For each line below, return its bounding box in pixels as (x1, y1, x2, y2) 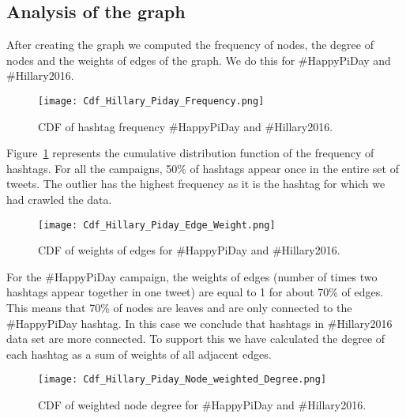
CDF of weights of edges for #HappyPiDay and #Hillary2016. (38, 242, 340, 258)
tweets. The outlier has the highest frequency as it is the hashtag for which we (6, 175, 385, 192)
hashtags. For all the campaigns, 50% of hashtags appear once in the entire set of (6, 160, 399, 176)
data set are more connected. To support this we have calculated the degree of (6, 330, 385, 347)
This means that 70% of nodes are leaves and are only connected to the (6, 299, 352, 316)
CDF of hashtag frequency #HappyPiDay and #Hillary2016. (38, 118, 333, 134)
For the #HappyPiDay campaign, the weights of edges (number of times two (6, 268, 378, 284)
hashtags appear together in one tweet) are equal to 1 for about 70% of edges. (6, 284, 384, 300)
